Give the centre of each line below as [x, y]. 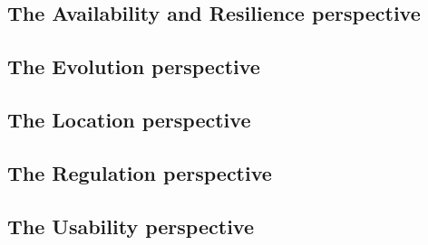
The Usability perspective [131, 226]
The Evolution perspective [134, 66]
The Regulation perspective [140, 172]
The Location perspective [129, 119]
